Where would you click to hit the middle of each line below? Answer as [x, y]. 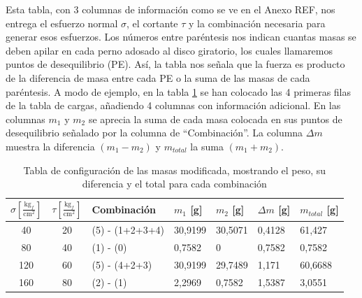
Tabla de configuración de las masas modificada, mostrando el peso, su [175, 170]
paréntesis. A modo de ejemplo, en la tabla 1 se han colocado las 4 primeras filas [179, 91]
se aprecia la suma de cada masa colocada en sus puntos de [215, 119]
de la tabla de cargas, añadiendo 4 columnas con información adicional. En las [173, 105]
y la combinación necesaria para [257, 23]
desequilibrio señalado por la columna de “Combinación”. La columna [154, 133]
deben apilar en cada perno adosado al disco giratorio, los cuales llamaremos [169, 50]
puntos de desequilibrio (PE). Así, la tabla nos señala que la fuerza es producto [175, 64]
